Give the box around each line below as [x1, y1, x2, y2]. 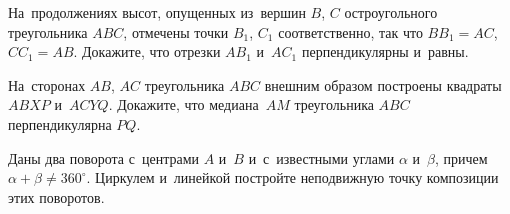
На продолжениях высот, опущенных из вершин [8, 2, 306, 22]
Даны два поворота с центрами [8, 147, 200, 168]
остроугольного [344, 2, 438, 22]
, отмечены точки [123, 21, 229, 42]
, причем [435, 147, 488, 168]
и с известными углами [248, 147, 395, 168]
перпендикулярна [8, 113, 112, 134]
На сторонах [8, 74, 86, 95]
